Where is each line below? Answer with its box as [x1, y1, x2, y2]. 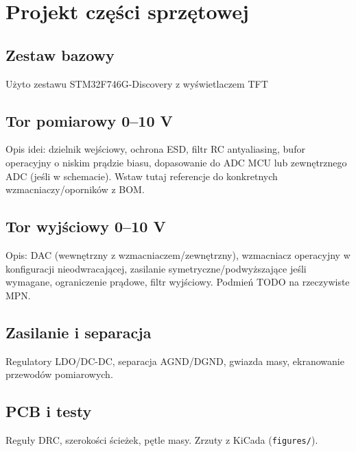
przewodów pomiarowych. [5, 367, 113, 381]
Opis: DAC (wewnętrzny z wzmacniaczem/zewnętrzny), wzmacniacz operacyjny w [5, 247, 351, 262]
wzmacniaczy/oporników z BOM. [5, 182, 145, 197]
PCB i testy [5, 401, 92, 422]
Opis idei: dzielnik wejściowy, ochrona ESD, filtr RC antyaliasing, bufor [5, 142, 305, 156]
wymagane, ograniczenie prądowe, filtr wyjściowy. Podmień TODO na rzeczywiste [5, 275, 350, 289]
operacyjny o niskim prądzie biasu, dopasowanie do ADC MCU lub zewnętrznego [5, 155, 347, 169]
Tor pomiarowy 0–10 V [5, 110, 173, 131]
